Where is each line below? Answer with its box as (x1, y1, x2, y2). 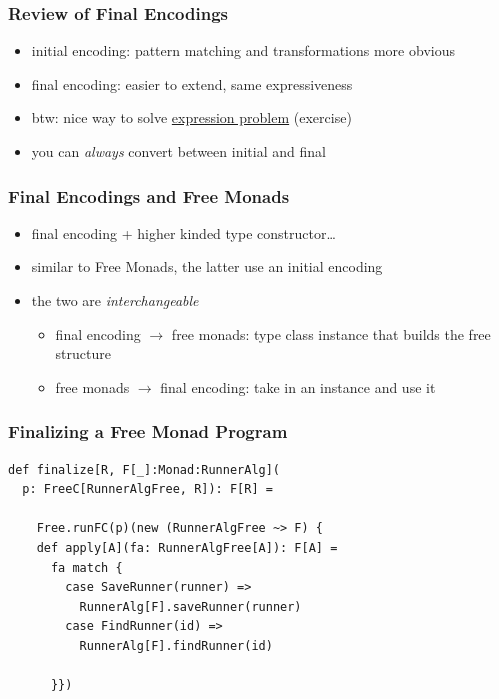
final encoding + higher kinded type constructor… (31, 222, 336, 243)
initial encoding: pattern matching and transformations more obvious (31, 40, 455, 61)
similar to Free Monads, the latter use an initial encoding (31, 256, 383, 277)
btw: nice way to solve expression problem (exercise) (31, 107, 352, 128)
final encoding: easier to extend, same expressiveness (31, 73, 353, 94)
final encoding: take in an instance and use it (160, 376, 436, 397)
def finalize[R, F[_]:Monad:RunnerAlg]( (8, 462, 281, 477)
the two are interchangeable (31, 290, 199, 310)
